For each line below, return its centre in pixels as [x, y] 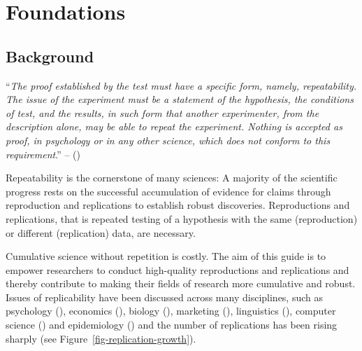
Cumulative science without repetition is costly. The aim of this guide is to [166, 256]
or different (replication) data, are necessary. [101, 232]
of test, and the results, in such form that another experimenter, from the [162, 112]
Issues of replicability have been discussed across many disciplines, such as [165, 297]
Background [50, 56]
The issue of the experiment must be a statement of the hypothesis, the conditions [180, 99]
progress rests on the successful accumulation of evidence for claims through [168, 191]
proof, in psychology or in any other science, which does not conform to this [168, 140]
